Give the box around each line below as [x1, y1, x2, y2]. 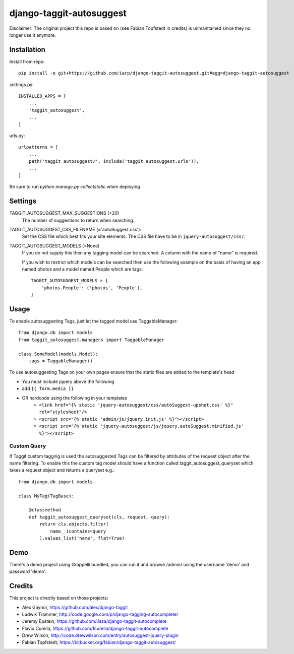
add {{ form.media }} [22, 385, 74, 391]
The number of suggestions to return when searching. [22, 217, 135, 223]
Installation [9, 45, 45, 54]
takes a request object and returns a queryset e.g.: [9, 467, 115, 473]
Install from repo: [9, 58, 45, 64]
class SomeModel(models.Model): [18, 351, 98, 357]
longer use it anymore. [9, 32, 56, 38]
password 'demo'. [9, 568, 46, 574]
